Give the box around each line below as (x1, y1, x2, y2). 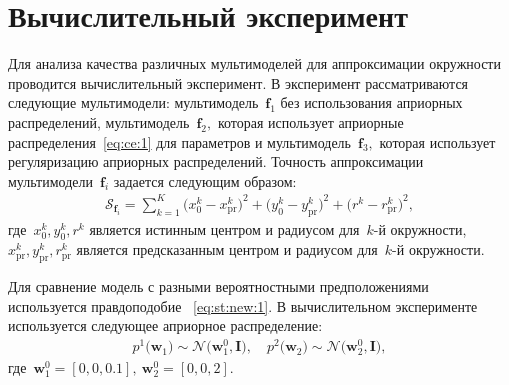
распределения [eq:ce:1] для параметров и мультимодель (8, 131, 351, 152)
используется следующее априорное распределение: (8, 315, 323, 336)
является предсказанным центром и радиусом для (76, 239, 378, 260)
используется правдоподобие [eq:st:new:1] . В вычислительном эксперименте (8, 295, 478, 316)
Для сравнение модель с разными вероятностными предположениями (8, 276, 429, 297)
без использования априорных (280, 92, 463, 113)
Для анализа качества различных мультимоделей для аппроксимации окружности (8, 53, 501, 74)
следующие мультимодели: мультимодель (8, 92, 259, 113)
